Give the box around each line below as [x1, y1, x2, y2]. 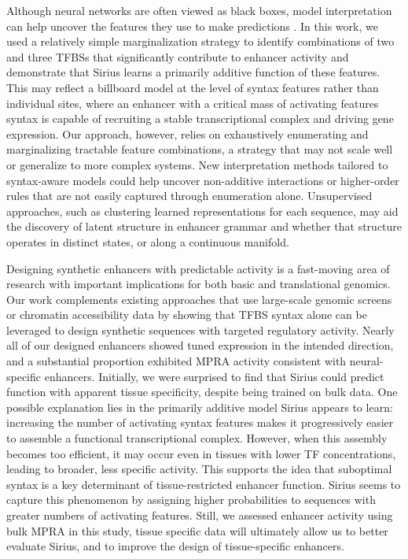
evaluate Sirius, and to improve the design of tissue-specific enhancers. [6, 538, 344, 554]
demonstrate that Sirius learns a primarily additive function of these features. [6, 64, 380, 80]
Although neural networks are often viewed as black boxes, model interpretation [6, 2, 392, 18]
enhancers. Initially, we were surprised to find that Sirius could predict [44, 368, 384, 384]
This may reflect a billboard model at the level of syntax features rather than [6, 79, 379, 95]
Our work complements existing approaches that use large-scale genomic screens [6, 291, 392, 307]
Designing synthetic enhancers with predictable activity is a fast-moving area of [6, 260, 390, 276]
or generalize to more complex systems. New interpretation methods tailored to [6, 156, 388, 172]
